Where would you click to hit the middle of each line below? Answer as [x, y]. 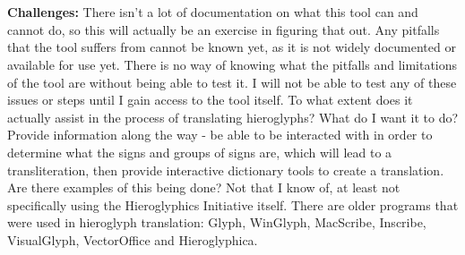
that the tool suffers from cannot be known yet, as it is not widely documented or [232, 47]
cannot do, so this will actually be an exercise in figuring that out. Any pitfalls [224, 29]
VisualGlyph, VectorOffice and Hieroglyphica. [133, 239]
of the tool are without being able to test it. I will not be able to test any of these [232, 82]
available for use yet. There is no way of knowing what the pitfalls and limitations [232, 64]
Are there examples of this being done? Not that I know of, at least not [204, 187]
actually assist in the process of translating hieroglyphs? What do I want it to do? [233, 117]
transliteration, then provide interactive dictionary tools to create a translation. [226, 170]
